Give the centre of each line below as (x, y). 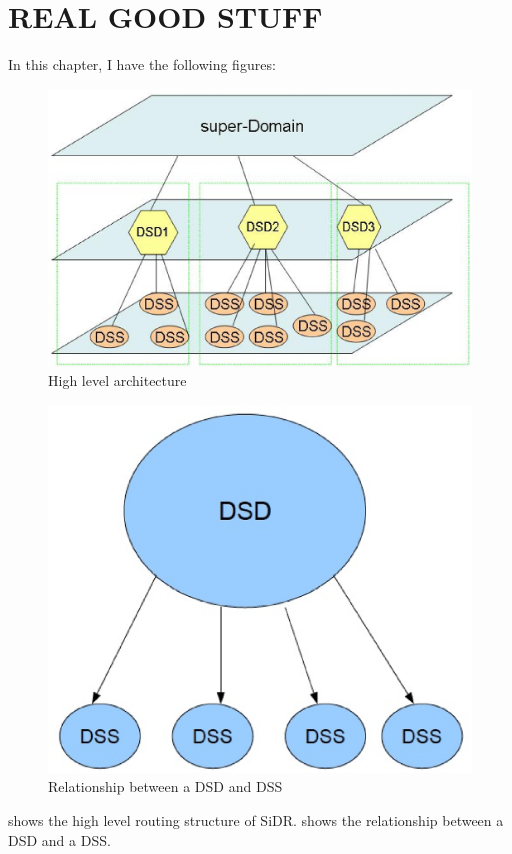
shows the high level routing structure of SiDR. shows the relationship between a (256, 820)
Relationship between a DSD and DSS (165, 786)
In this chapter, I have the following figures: (142, 64)
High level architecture (117, 380)
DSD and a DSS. (59, 839)
